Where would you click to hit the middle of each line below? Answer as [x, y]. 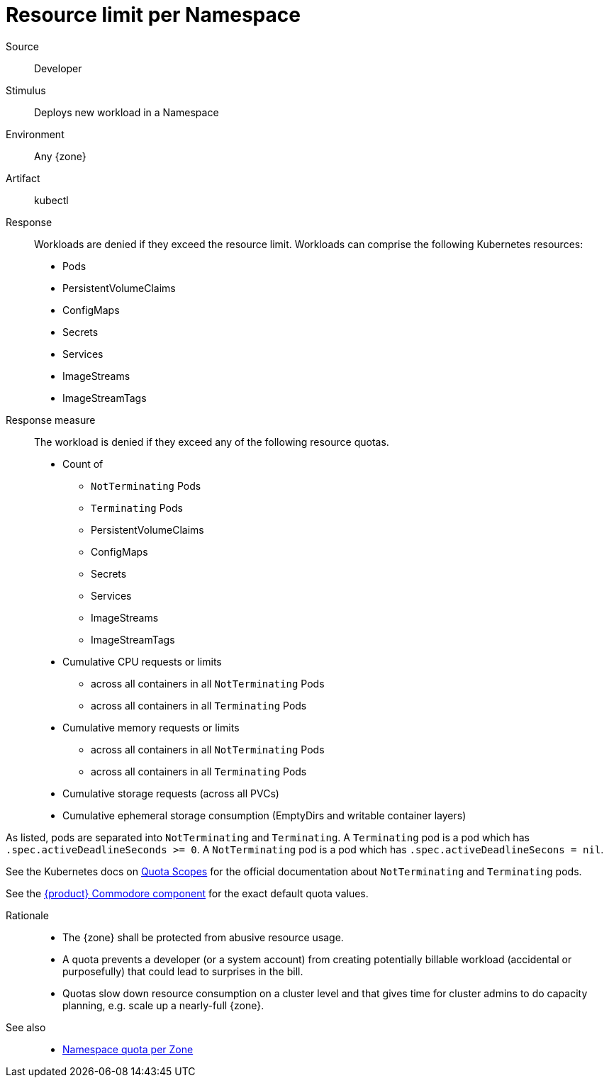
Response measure [51, 420]
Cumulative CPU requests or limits [142, 661]
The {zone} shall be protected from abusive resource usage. [203, 937]
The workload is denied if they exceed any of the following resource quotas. [212, 442]
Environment [35, 134]
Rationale [27, 915]
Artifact [23, 178]
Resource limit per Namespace [153, 15]
